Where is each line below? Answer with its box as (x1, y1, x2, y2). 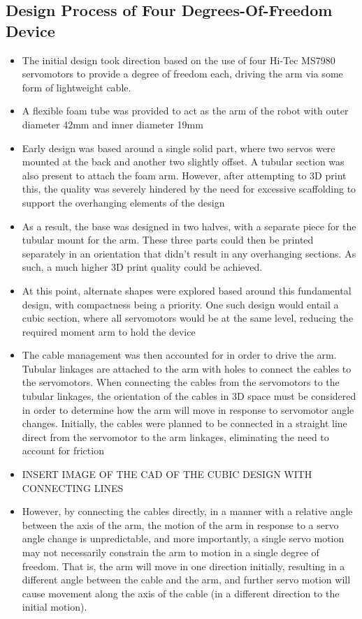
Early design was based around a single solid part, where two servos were (22, 140, 335, 155)
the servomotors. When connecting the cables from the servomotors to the (22, 375, 340, 389)
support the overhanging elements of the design (22, 195, 225, 209)
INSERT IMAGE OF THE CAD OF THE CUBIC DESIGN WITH (22, 467, 312, 482)
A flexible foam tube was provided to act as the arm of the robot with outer (22, 103, 349, 118)
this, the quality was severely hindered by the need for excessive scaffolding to (22, 181, 356, 196)
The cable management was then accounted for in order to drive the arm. (22, 348, 337, 362)
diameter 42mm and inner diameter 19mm (22, 117, 203, 131)
